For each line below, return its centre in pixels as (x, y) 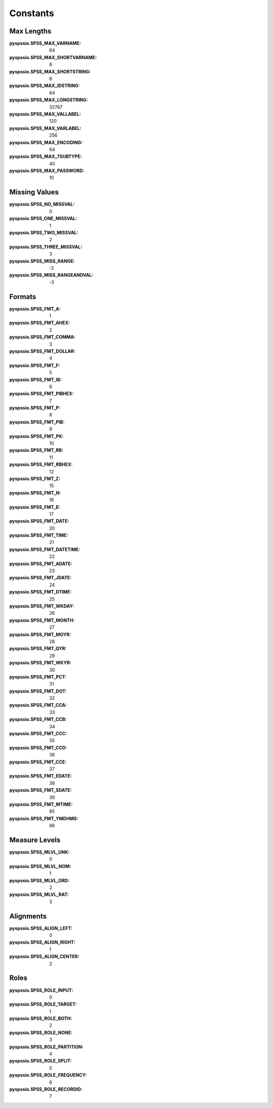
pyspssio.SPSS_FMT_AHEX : (40, 323)
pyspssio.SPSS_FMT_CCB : (38, 719)
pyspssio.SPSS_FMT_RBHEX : (41, 464)
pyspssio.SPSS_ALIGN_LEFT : (41, 928)
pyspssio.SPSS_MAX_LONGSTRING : (49, 100)
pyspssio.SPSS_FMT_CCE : (38, 762)
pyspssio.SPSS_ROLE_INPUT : (41, 990)
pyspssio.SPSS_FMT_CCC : (38, 734)
